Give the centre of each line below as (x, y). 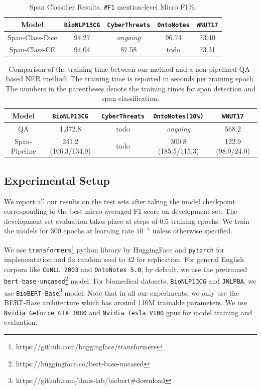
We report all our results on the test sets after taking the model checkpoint (120, 201)
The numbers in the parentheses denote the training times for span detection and (130, 88)
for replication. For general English (190, 259)
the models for (26, 231)
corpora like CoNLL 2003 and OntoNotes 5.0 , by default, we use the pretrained (126, 269)
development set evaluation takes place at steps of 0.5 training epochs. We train (127, 221)
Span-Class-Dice (32, 37)
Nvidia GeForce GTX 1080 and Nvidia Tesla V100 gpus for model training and (128, 312)
